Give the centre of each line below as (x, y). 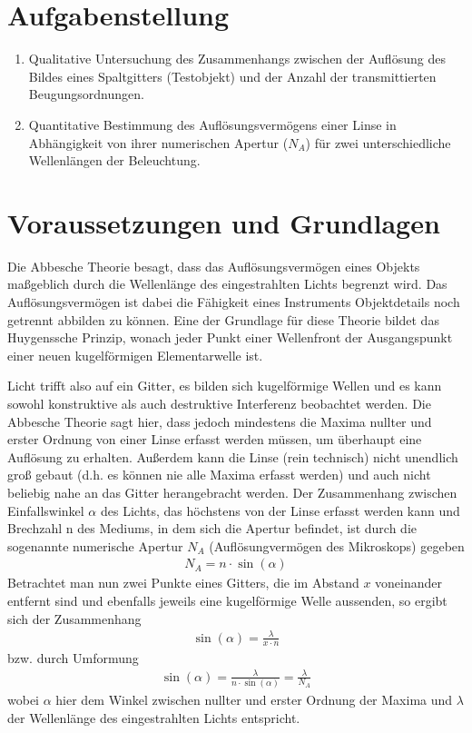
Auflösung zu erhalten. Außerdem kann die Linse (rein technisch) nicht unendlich (233, 456)
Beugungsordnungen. (86, 94)
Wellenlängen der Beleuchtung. (114, 160)
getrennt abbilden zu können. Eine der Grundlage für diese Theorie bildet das (223, 319)
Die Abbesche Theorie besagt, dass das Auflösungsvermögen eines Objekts (214, 266)
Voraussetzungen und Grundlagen (224, 222)
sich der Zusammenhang (74, 618)
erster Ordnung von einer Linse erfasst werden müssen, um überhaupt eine (215, 439)
